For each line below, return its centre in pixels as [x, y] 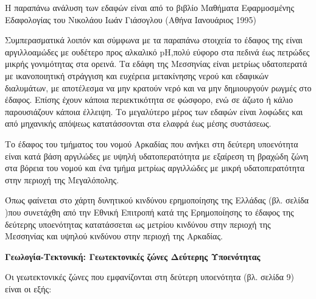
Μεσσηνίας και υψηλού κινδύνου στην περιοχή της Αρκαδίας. [114, 236]
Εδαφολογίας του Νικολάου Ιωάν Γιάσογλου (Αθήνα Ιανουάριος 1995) [131, 19]
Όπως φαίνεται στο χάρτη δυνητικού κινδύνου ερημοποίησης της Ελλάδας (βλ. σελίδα [157, 200]
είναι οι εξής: [28, 288]
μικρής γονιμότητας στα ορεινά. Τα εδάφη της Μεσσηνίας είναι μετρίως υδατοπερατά [156, 64]
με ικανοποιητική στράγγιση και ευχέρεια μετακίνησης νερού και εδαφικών [137, 75]
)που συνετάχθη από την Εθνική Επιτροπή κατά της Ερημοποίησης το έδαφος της [149, 212]
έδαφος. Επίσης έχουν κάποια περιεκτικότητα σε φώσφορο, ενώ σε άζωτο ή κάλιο [149, 100]
